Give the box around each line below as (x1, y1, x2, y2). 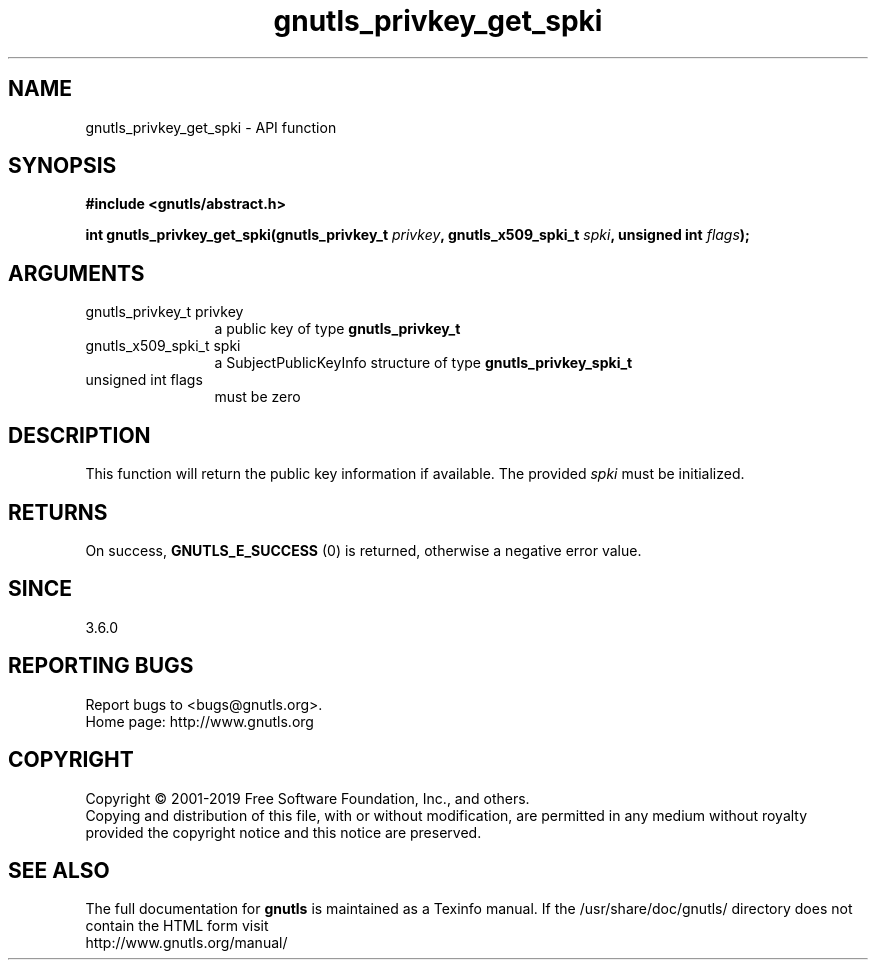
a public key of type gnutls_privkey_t (214, 320, 461, 338)
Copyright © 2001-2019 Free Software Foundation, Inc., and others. (85, 789, 530, 807)
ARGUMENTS (8, 260, 145, 286)
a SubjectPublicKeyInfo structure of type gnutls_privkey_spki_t (214, 354, 633, 372)
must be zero (214, 388, 301, 406)
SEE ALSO (8, 857, 110, 883)
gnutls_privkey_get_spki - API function (85, 118, 337, 136)
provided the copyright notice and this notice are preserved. (85, 823, 482, 841)
